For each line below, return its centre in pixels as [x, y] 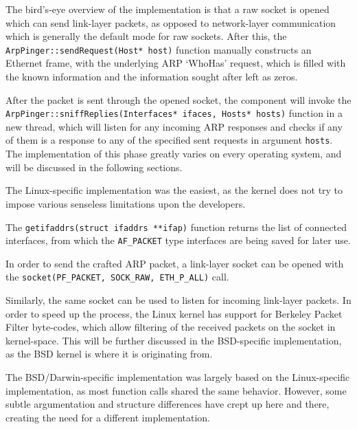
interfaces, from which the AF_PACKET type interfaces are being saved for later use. [178, 240]
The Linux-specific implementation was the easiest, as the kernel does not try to [174, 190]
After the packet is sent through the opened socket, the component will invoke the [178, 99]
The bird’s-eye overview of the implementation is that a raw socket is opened [168, 9]
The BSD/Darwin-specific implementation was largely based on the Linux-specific [178, 377]
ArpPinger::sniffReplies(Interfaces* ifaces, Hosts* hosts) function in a [174, 113]
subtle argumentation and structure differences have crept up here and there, [168, 404]
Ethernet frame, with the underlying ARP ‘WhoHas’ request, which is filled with [176, 63]
